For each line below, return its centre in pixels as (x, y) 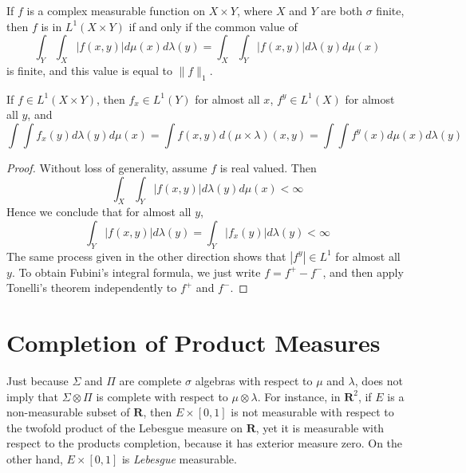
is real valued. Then (268, 167)
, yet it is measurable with (320, 427)
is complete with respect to (162, 396)
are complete (150, 381)
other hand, (35, 459)
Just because (38, 381)
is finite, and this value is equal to (89, 70)
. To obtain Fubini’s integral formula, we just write (136, 272)
